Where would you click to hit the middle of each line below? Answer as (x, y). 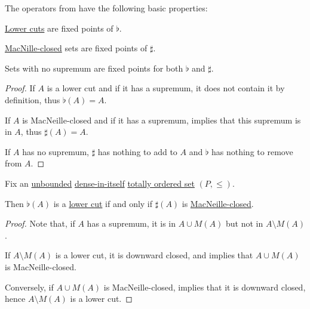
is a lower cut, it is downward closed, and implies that (154, 255)
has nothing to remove (252, 151)
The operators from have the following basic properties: (106, 8)
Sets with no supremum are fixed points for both (94, 68)
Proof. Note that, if (40, 223)
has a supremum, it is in (131, 223)
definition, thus (33, 99)
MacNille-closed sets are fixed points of (76, 48)
